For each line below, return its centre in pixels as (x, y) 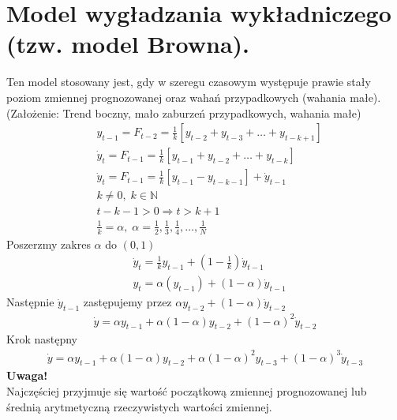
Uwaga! (27, 375)
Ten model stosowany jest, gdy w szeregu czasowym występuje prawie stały (189, 82)
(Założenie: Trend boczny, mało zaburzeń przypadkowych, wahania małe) (184, 112)
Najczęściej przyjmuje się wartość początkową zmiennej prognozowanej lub (187, 390)
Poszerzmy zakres (49, 244)
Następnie (30, 302)
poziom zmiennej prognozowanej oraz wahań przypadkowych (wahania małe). (194, 97)
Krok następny (42, 339)
